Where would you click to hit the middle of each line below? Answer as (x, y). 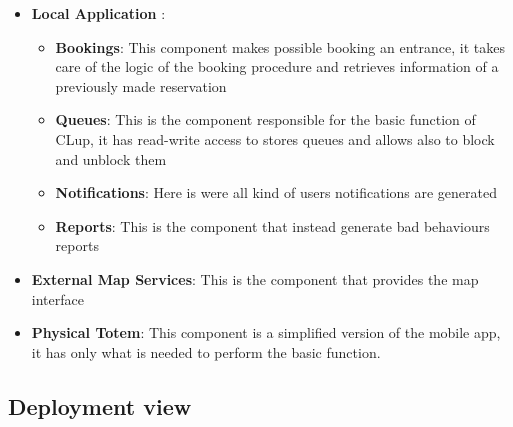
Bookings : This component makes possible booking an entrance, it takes (280, 46)
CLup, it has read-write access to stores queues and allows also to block (275, 138)
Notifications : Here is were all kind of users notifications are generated (276, 192)
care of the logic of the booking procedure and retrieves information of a (277, 66)
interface (57, 298)
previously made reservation (141, 85)
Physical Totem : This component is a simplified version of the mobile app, (266, 332)
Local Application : (98, 13)
